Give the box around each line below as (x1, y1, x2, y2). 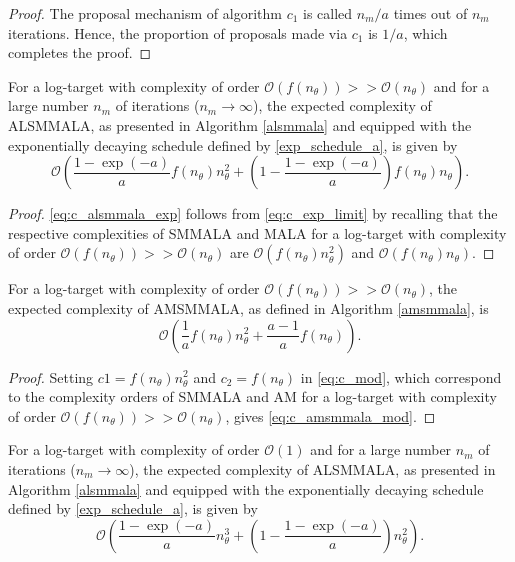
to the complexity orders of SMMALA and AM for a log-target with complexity (8, 386, 497, 407)
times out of (393, 3, 468, 23)
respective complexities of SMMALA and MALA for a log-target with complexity (8, 222, 507, 243)
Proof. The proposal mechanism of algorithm (8, 3, 282, 23)
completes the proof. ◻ (8, 42, 152, 63)
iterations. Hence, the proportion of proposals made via (8, 22, 348, 43)
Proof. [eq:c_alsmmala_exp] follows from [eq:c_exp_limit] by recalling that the (8, 203, 498, 224)
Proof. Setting (8, 366, 94, 387)
